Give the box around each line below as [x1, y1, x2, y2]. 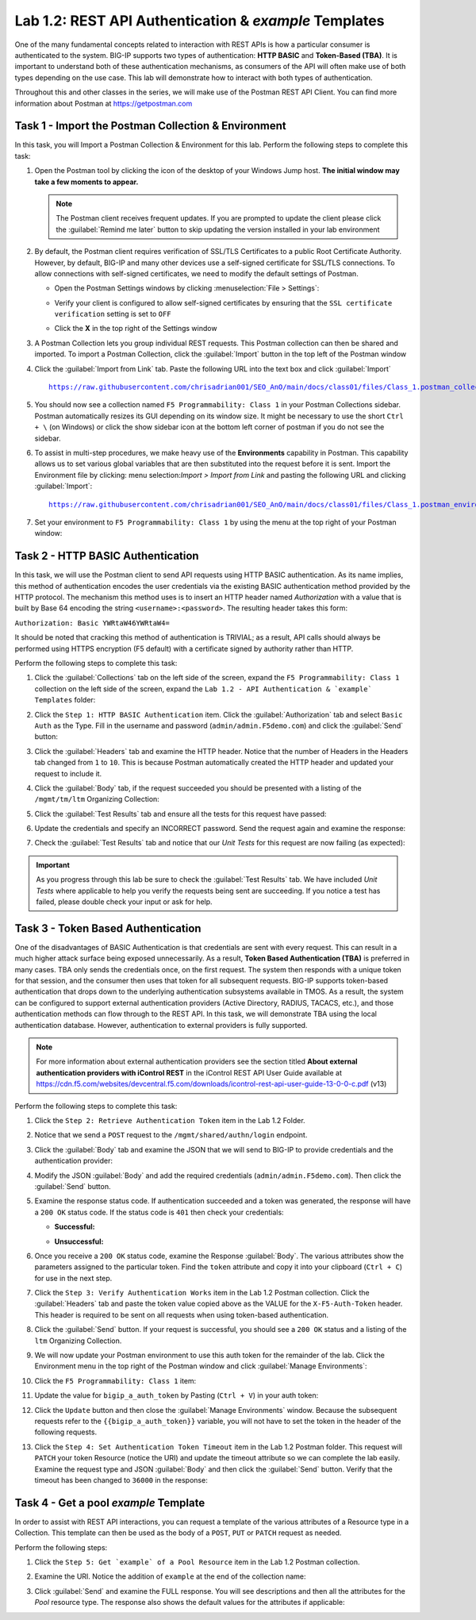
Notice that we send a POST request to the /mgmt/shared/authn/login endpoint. [34, 1130, 308, 1140]
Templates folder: [34, 695, 96, 705]
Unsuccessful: [54, 1237, 104, 1246]
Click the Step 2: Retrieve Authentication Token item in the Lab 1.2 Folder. [34, 1116, 305, 1125]
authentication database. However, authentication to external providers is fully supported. [14, 1020, 308, 1029]
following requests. [34, 1427, 98, 1437]
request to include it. [34, 768, 102, 778]
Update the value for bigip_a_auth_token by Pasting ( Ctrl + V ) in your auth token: [34, 1391, 319, 1400]
